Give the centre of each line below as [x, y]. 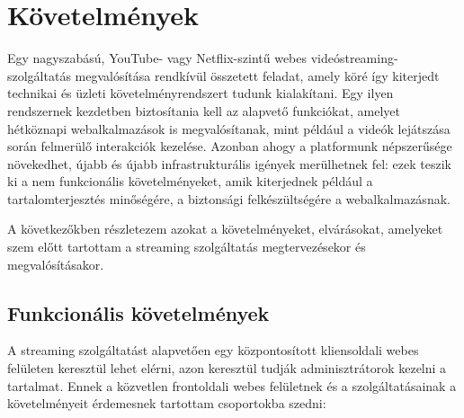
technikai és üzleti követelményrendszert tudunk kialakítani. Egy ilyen [201, 93]
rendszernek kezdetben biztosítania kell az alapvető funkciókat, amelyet [204, 110]
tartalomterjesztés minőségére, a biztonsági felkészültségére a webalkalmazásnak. [229, 198]
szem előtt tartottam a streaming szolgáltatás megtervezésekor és [187, 247]
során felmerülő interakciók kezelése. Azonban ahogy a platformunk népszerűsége [230, 146]
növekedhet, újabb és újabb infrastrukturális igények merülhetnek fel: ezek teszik [229, 163]
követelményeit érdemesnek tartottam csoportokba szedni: [167, 403]
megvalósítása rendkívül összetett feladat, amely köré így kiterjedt [257, 75]
